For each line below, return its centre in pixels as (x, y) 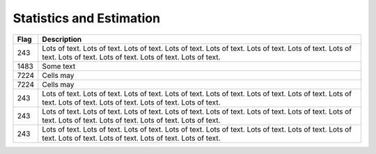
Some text (59, 66)
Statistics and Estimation (86, 18)
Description (62, 39)
